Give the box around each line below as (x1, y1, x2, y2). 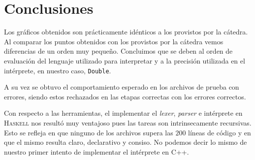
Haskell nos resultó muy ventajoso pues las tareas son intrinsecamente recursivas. (4, 117, 252, 128)
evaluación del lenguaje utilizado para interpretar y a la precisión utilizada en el (4, 55, 245, 65)
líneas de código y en (188, 127, 251, 137)
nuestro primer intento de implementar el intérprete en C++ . (4, 146, 189, 157)
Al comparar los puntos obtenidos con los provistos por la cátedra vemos (4, 36, 223, 46)
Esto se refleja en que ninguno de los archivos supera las (4, 127, 173, 137)
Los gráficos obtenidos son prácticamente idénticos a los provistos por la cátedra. (4, 27, 248, 37)
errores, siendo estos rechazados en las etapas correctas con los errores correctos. (4, 91, 246, 101)
